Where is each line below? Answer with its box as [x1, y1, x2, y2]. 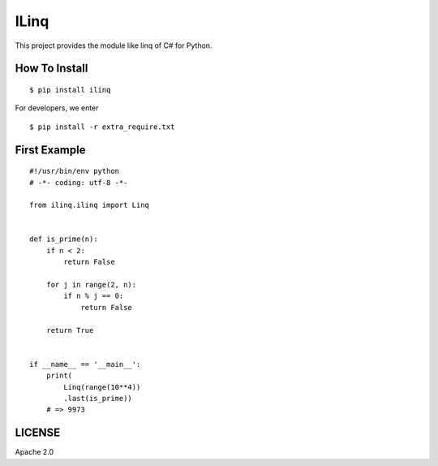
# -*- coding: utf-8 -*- [29, 178, 128, 187]
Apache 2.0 [15, 447, 54, 457]
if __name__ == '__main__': [29, 360, 141, 369]
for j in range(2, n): [45, 280, 137, 290]
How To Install [15, 62, 88, 76]
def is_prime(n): [29, 235, 98, 244]
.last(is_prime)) [63, 394, 133, 403]
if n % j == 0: [63, 291, 124, 300]
